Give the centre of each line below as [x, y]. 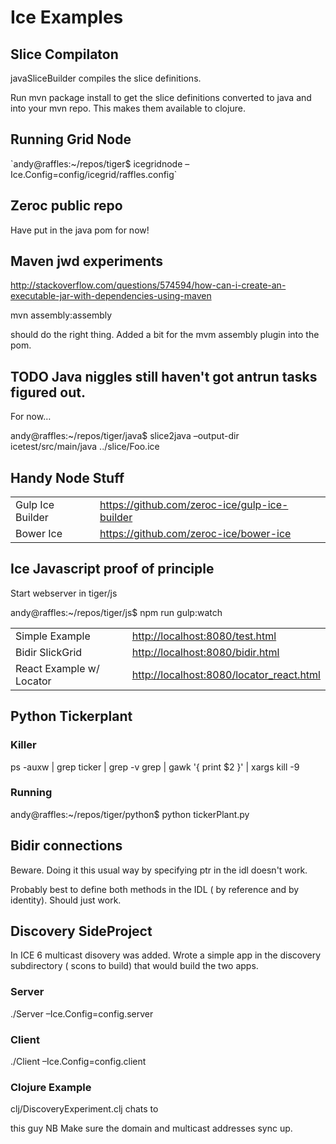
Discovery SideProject [81, 931]
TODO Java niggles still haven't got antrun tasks [164, 376]
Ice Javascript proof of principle [112, 569]
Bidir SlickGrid [49, 652]
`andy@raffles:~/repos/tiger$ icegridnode [96, 163]
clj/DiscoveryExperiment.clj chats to [84, 1109]
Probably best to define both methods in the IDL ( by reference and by [155, 889]
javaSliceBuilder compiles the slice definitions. [106, 78]
